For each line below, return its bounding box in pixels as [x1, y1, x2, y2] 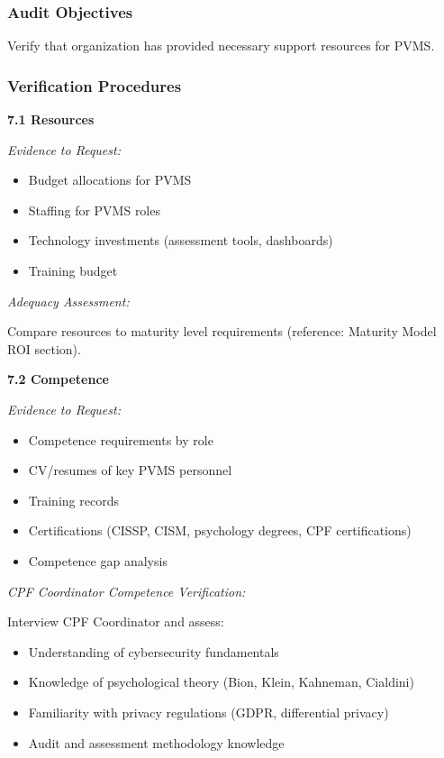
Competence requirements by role [28, 430, 213, 449]
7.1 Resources [7, 110, 95, 129]
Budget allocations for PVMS [28, 170, 192, 189]
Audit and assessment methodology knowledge [28, 733, 285, 752]
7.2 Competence [7, 370, 109, 388]
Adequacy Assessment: [7, 291, 130, 310]
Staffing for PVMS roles [28, 200, 160, 219]
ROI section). [7, 339, 81, 358]
